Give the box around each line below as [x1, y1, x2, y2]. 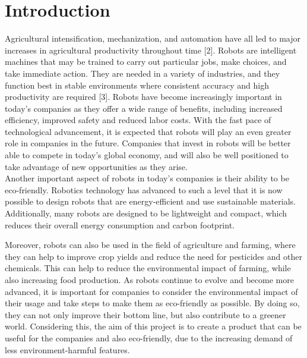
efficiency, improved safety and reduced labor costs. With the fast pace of [5, 114, 271, 126]
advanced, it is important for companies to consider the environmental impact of [5, 285, 298, 297]
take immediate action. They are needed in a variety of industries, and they [5, 67, 280, 79]
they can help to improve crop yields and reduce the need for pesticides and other [5, 250, 302, 262]
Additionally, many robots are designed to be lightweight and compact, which [5, 207, 287, 219]
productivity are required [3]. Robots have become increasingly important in [5, 90, 282, 103]
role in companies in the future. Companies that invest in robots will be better [5, 137, 291, 149]
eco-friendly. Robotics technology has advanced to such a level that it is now [5, 183, 283, 196]
